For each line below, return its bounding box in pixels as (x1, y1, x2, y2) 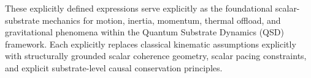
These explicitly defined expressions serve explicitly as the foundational (5, 2, 273, 14)
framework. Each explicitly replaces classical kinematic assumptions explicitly (5, 37, 296, 50)
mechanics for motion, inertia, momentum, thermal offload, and (42, 13, 281, 26)
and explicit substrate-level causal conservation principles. (5, 61, 223, 74)
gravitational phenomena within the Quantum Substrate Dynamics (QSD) (5, 26, 284, 38)
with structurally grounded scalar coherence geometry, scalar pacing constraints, (5, 49, 307, 62)
